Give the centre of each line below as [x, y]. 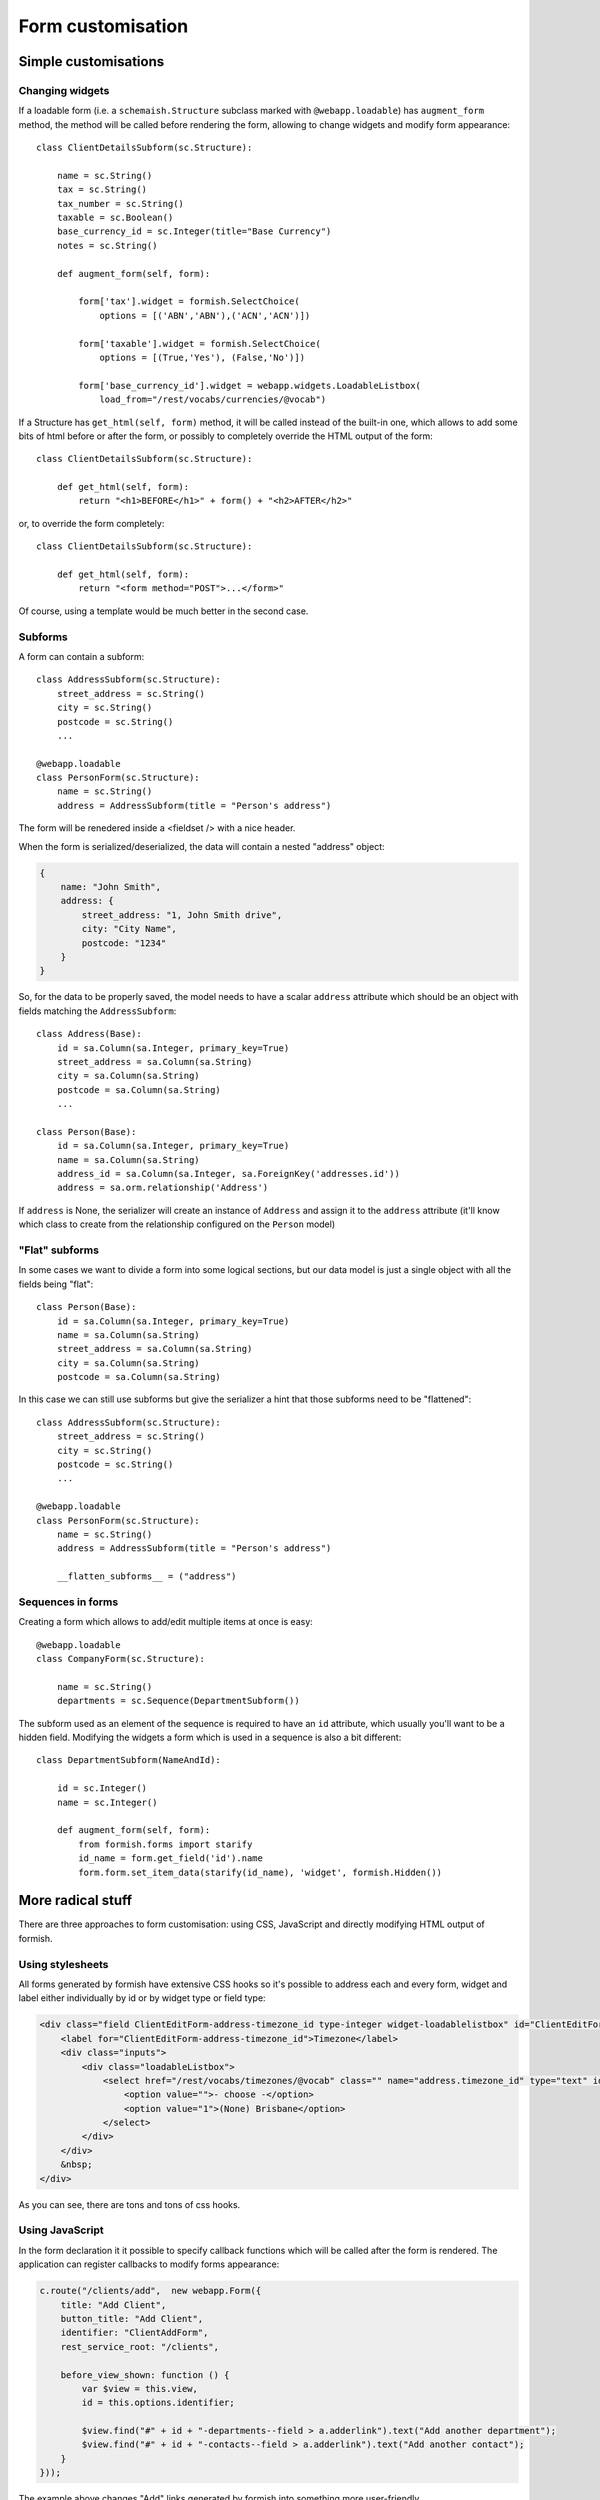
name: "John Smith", [111, 887]
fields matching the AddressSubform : [97, 1011]
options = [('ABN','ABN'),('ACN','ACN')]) [205, 315]
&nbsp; [76, 2164]
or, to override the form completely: [91, 523]
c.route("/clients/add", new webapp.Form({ [150, 2291]
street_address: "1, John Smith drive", [182, 914]
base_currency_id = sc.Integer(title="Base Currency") [194, 231]
